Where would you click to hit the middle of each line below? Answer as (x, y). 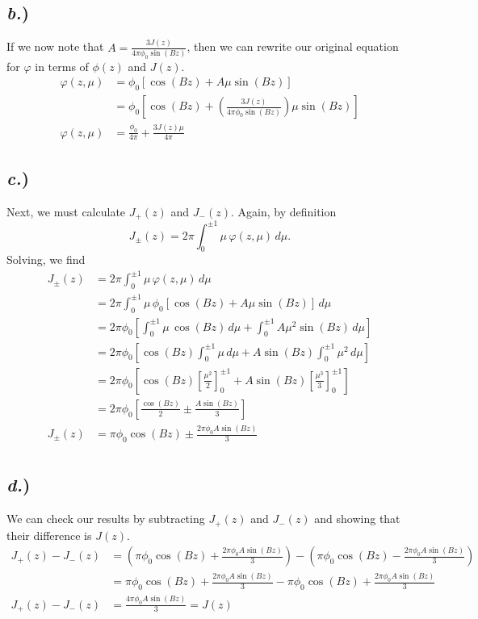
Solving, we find (46, 259)
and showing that (357, 519)
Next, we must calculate (66, 211)
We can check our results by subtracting (106, 519)
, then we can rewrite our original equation (293, 46)
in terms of (62, 66)
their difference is (49, 535)
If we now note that (55, 46)
